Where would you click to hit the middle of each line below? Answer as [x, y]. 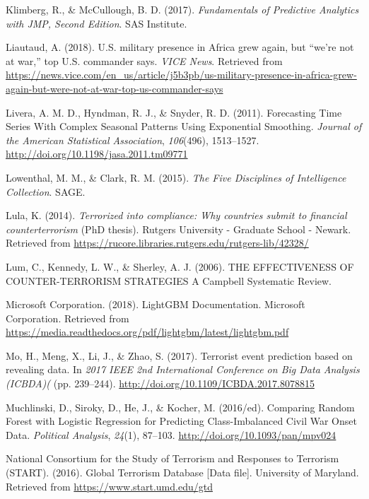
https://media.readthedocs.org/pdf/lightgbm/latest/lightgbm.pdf [147, 332]
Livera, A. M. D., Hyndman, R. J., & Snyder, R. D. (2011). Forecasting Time [174, 112]
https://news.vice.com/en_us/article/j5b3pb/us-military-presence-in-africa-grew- [181, 75]
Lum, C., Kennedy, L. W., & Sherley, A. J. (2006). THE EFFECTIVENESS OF [180, 266]
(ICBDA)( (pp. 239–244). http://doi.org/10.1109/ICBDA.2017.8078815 [160, 383]
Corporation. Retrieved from [68, 318]
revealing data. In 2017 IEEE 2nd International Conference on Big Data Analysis [183, 369]
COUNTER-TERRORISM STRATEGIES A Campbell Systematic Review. [169, 280]
